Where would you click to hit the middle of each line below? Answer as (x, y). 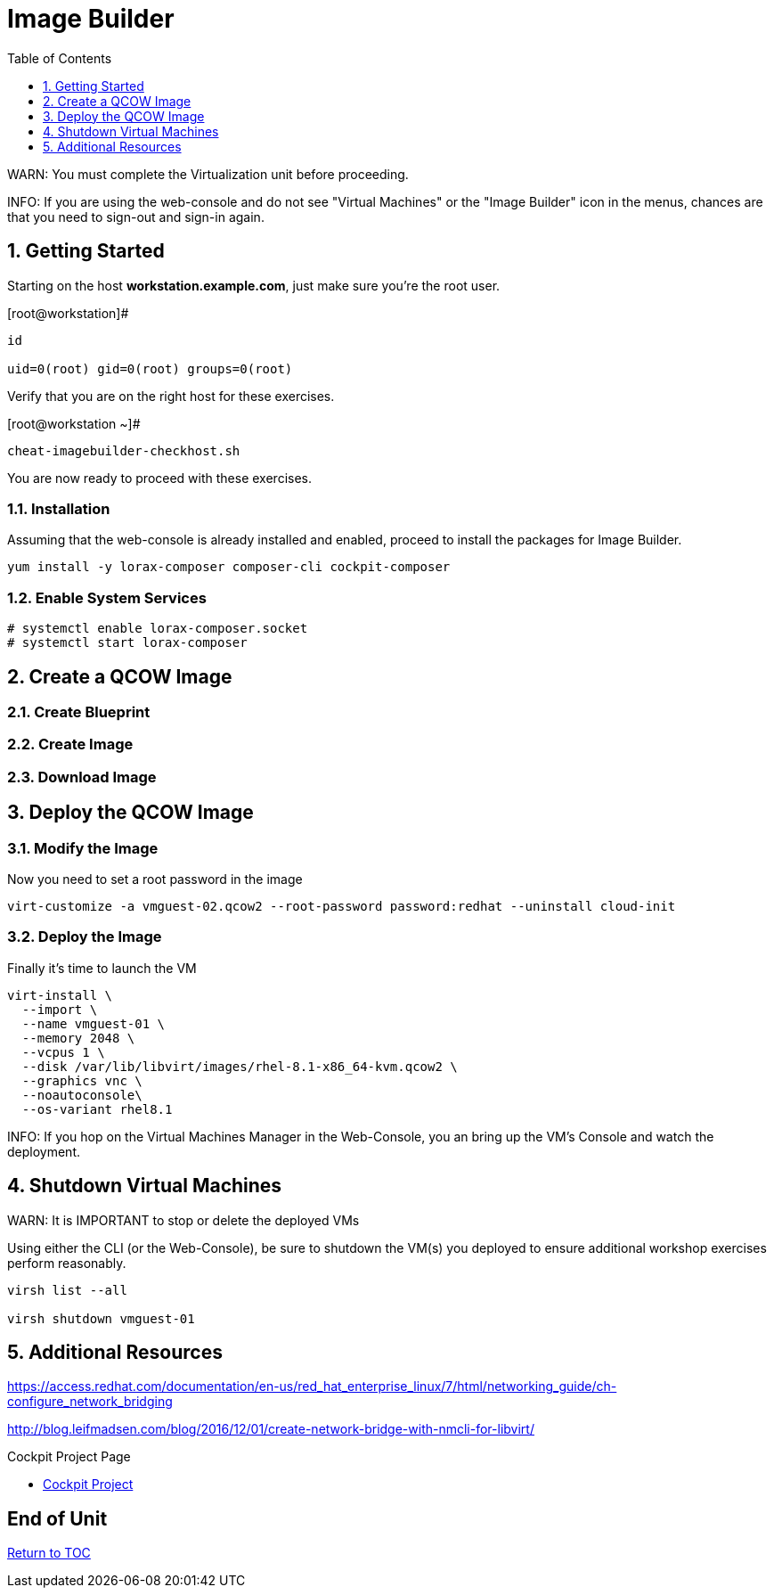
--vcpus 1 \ (63, 1052)
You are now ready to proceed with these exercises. (159, 478)
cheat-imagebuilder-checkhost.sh (124, 450)
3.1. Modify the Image (83, 848)
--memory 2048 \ (78, 1038)
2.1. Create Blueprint (79, 712)
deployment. (44, 1151)
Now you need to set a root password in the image (155, 879)
